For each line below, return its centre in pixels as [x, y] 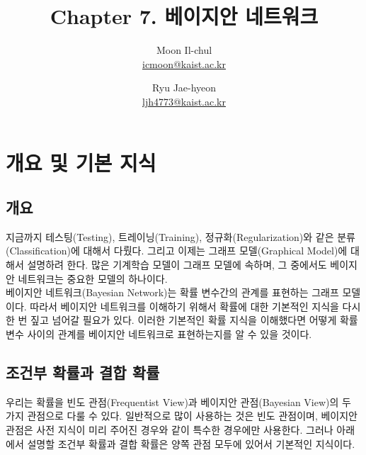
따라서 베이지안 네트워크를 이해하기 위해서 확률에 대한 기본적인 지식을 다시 [195, 306]
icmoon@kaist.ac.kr [184, 63]
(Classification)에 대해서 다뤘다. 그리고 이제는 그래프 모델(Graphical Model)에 [177, 251]
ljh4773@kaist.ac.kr [184, 101]
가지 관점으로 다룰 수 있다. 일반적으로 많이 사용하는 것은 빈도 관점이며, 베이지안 [182, 416]
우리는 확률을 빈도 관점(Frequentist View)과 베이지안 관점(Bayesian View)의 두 [178, 401]
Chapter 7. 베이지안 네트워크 [184, 16]
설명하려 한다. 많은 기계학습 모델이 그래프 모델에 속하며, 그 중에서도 [177, 265]
